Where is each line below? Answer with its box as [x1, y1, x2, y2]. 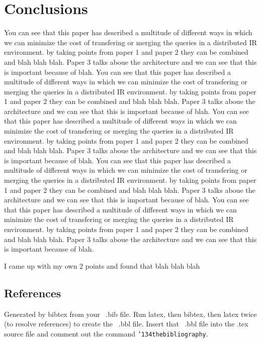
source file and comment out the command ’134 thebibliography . [4, 328, 208, 338]
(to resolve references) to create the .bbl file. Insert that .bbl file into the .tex [4, 318, 248, 329]
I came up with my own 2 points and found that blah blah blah [4, 260, 200, 271]
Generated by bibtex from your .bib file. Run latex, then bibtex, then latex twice [4, 308, 257, 319]
